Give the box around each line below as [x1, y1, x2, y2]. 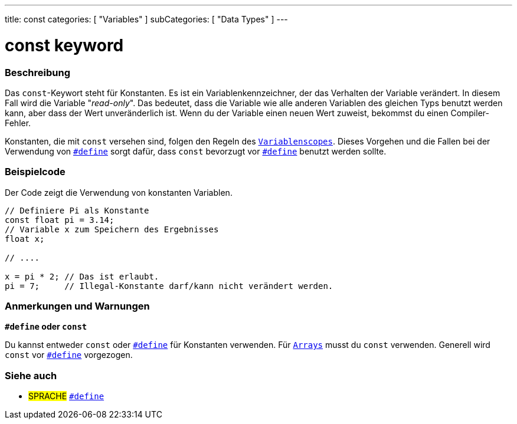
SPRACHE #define [28, 391, 104, 402]
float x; [5, 234, 45, 244]
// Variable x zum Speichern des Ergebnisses [5, 224, 219, 234]
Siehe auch [5, 369, 57, 382]
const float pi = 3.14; [5, 215, 114, 225]
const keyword [5, 35, 124, 55]
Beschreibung [5, 66, 71, 78]
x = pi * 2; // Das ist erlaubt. [5, 271, 159, 281]
